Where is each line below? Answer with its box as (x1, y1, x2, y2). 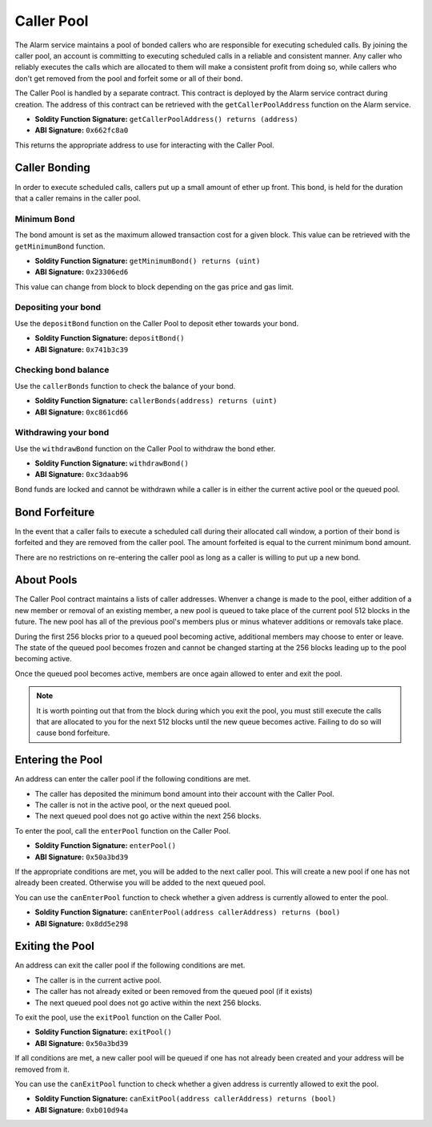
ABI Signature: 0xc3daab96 (34, 470, 129, 479)
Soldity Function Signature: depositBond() (34, 333, 185, 343)
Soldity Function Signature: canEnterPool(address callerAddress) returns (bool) (34, 907, 341, 917)
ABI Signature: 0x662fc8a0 (34, 125, 129, 135)
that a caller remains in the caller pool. (14, 193, 141, 203)
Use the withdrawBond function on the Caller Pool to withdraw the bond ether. (14, 443, 276, 453)
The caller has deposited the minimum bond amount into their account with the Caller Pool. (34, 789, 335, 798)
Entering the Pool (14, 753, 103, 767)
